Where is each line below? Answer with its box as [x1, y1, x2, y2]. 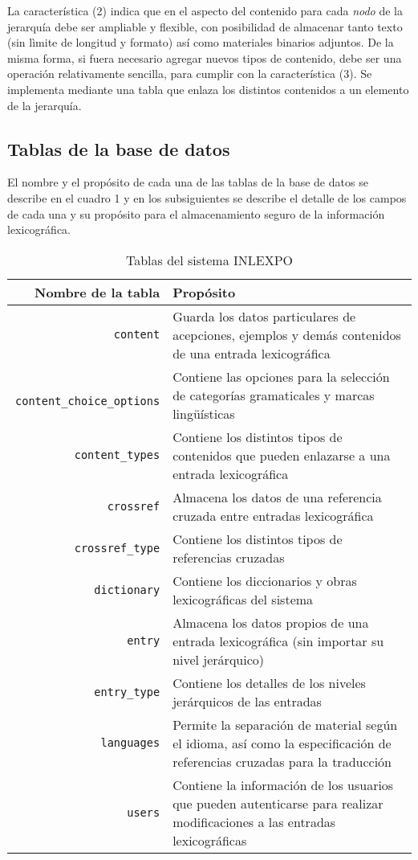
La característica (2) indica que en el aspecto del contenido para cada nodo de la [7, 2, 403, 18]
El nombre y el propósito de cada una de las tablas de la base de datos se [7, 174, 368, 190]
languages [100, 736, 160, 750]
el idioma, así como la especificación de [172, 733, 392, 752]
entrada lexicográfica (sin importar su [172, 631, 384, 650]
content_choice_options [15, 395, 160, 408]
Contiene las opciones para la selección [172, 367, 390, 386]
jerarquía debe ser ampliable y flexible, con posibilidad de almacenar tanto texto [7, 18, 403, 35]
